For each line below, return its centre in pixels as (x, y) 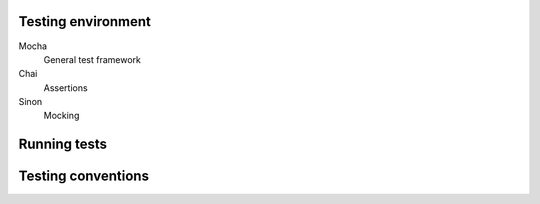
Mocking (61, 116)
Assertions (66, 87)
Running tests (63, 144)
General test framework (92, 59)
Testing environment (85, 21)
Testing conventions (84, 176)
